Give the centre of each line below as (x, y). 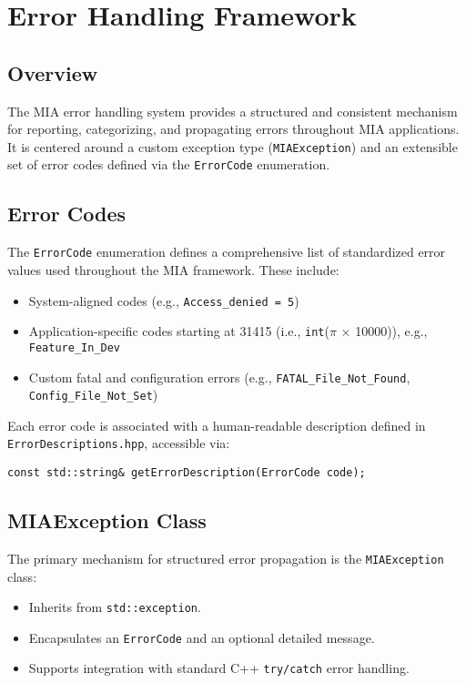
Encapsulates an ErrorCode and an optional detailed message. (202, 637)
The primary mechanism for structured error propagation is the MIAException (226, 558)
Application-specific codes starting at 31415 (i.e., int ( (179, 331)
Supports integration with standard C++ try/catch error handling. (219, 668)
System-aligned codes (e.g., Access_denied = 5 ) (164, 300)
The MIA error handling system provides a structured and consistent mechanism (233, 111)
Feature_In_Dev (75, 347)
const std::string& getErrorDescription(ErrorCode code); (187, 473)
